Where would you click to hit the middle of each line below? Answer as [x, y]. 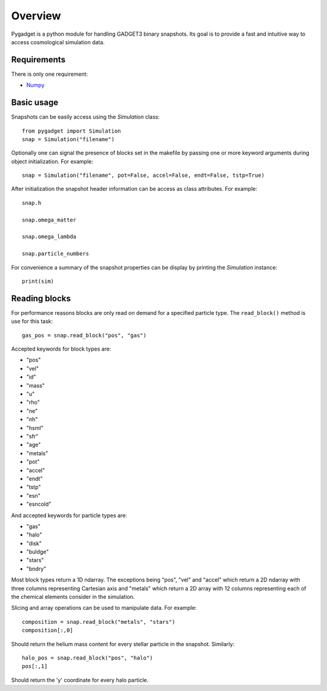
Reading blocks [41, 298]
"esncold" [39, 504]
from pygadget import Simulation [71, 131]
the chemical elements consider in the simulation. [73, 597]
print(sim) [38, 281]
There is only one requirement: [49, 74]
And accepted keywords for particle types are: [69, 515]
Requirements [38, 60]
